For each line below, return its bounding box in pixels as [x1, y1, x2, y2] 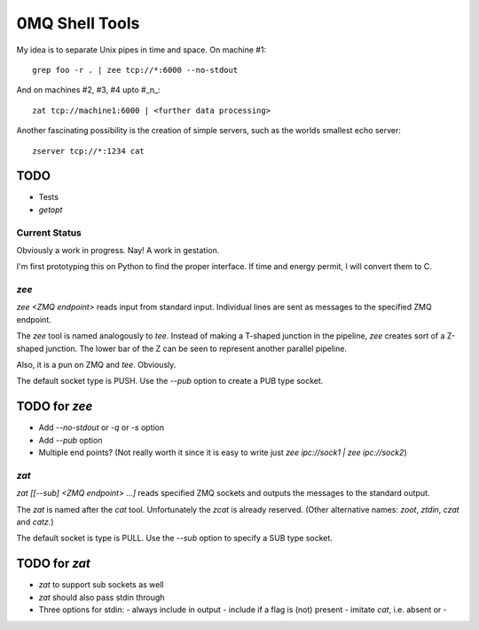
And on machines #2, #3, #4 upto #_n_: [16, 84, 161, 95]
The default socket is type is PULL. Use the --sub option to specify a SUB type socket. [16, 533, 333, 544]
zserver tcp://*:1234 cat [32, 146, 145, 156]
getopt [38, 204, 63, 215]
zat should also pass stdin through [38, 592, 165, 602]
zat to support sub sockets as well [38, 579, 164, 590]
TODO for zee [16, 399, 93, 414]
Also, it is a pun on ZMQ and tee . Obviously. [16, 360, 177, 371]
